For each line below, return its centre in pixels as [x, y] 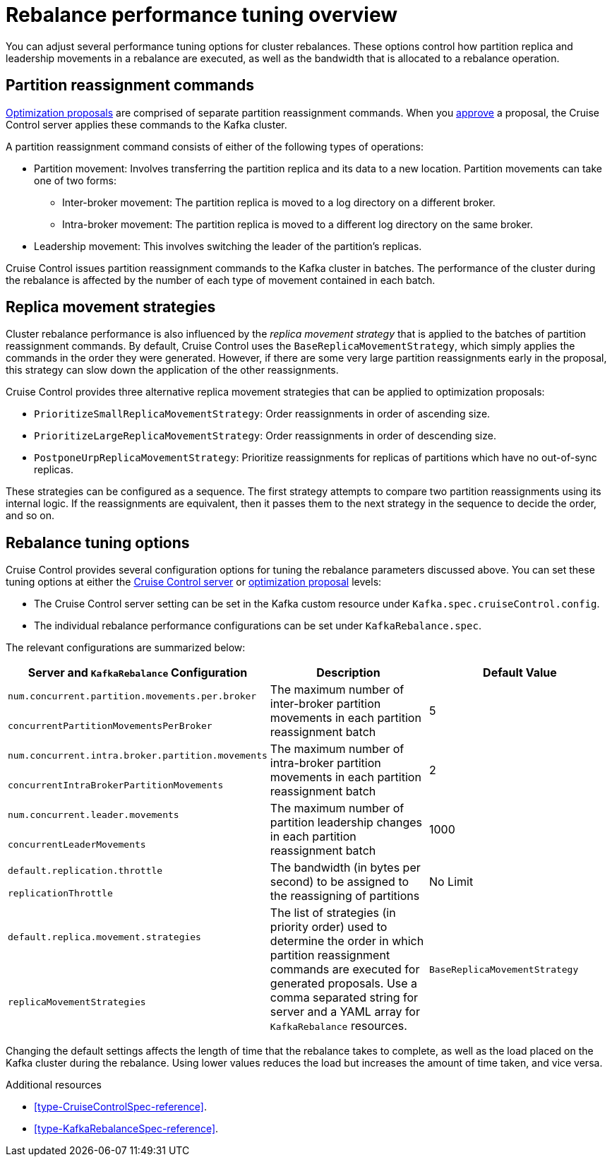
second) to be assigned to [340, 882]
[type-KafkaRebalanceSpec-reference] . [126, 1129]
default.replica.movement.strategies [104, 937]
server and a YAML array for [345, 1012]
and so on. [30, 516]
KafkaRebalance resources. [338, 1026]
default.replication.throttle [85, 870]
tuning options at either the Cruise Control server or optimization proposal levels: [194, 582]
